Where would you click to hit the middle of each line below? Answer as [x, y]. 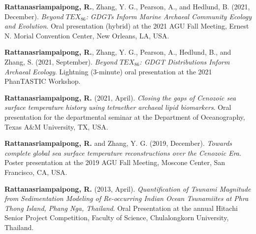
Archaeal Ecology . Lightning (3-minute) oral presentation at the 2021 [108, 71]
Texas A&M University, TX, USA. [56, 126]
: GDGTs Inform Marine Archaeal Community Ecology [169, 16]
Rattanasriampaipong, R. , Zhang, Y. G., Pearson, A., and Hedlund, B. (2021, [127, 6]
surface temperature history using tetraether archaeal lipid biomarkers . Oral [118, 107]
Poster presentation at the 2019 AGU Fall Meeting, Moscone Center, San [115, 162]
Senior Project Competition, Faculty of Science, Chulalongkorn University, [117, 217]
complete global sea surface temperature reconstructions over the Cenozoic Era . [123, 152]
